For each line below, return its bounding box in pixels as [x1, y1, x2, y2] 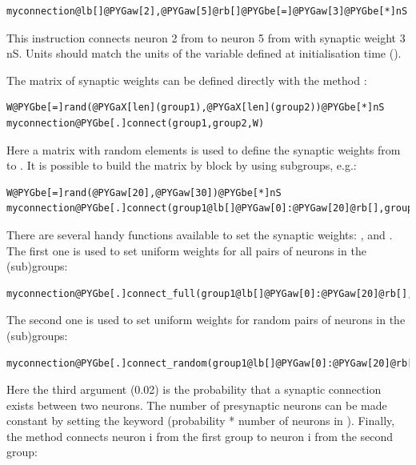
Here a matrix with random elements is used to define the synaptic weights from [6, 141, 401, 158]
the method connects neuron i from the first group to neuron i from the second [6, 427, 394, 444]
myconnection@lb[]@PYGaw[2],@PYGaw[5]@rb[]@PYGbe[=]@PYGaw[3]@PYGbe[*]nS [6, 6, 408, 17]
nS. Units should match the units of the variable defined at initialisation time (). [6, 45, 402, 62]
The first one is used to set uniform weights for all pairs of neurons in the [6, 242, 366, 259]
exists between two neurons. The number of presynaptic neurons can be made [6, 396, 387, 413]
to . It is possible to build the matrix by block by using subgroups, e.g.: [6, 157, 357, 174]
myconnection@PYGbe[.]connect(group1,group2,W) [6, 117, 265, 129]
